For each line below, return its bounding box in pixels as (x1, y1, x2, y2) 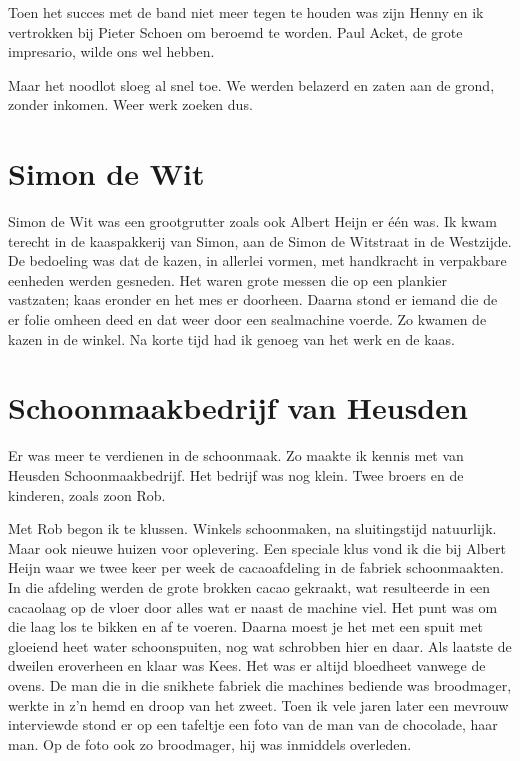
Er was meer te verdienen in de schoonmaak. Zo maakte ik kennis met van (8, 445, 464, 466)
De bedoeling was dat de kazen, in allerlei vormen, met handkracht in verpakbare (8, 250, 507, 271)
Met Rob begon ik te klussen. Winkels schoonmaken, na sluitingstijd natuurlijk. (8, 518, 497, 539)
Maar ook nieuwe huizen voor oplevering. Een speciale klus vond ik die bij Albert (8, 537, 506, 558)
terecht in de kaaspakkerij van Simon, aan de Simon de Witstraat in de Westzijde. (8, 230, 512, 251)
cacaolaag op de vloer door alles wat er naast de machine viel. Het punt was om (8, 596, 498, 617)
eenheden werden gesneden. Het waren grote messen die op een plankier (8, 269, 447, 290)
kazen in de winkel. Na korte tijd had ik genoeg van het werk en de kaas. (8, 328, 455, 349)
